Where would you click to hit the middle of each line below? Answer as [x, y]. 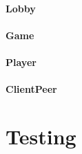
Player [21, 62]
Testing [41, 136]
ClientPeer [31, 89]
